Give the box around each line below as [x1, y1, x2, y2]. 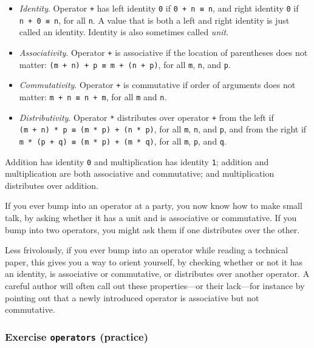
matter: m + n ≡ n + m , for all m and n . [19, 90, 167, 103]
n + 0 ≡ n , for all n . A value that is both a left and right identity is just [19, 13, 290, 26]
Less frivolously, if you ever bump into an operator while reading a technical [5, 244, 288, 256]
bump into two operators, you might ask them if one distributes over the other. [5, 223, 300, 236]
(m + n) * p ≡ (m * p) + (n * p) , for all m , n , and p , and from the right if [19, 123, 307, 135]
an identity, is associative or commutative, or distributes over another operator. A [5, 267, 310, 280]
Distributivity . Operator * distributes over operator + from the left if [19, 111, 274, 123]
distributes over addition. [5, 179, 98, 191]
